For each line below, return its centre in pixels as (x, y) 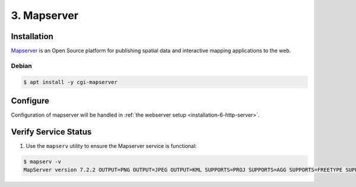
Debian (21, 66)
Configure (30, 101)
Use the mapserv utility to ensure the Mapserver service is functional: (111, 146)
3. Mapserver (45, 15)
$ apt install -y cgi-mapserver (71, 82)
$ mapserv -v (42, 162)
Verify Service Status (51, 132)
